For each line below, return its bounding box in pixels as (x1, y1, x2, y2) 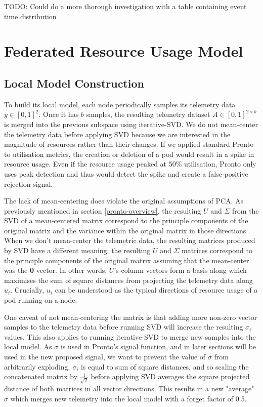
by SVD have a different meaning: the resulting (4, 245, 151, 256)
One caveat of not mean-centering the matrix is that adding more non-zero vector (4, 311, 257, 322)
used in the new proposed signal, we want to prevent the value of (4, 351, 206, 362)
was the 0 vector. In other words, (4, 265, 107, 275)
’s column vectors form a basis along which (114, 265, 247, 275)
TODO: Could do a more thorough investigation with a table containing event (4, 1, 247, 11)
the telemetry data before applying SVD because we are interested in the (4, 129, 231, 139)
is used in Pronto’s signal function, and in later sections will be (60, 341, 256, 352)
